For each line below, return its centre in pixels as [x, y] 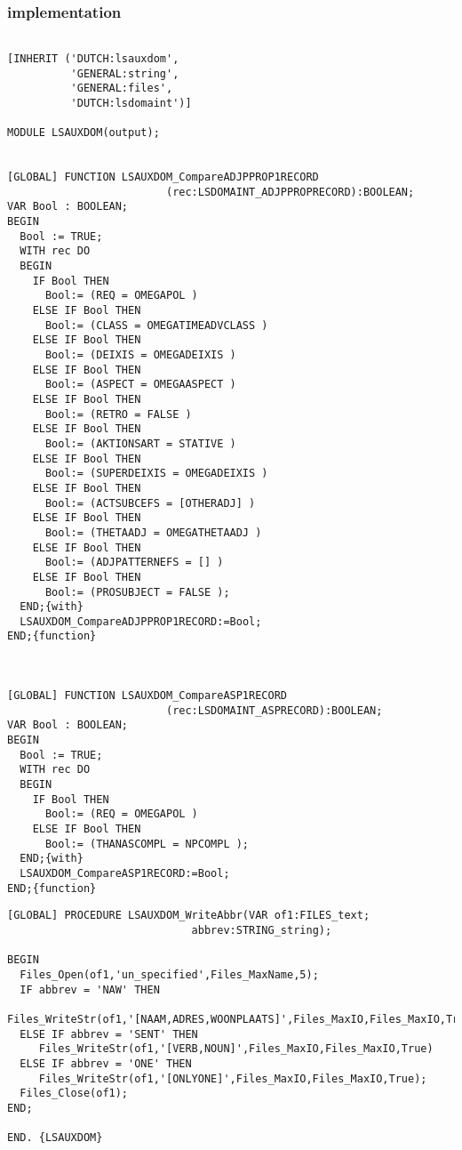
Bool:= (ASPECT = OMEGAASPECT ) [140, 385]
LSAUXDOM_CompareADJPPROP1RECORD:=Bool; [141, 621]
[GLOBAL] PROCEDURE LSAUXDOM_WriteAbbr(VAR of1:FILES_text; [189, 916]
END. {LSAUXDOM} [55, 1138]
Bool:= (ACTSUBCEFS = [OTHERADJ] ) [150, 503]
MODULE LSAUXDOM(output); [84, 133]
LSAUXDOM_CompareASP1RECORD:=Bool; [125, 873]
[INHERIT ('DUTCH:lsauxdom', [93, 58]
